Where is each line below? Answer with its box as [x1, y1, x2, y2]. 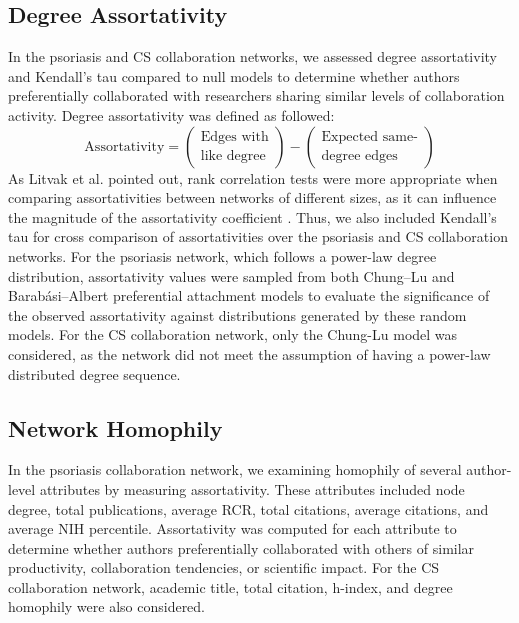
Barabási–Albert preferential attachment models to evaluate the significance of [8, 285, 490, 306]
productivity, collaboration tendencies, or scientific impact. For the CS [8, 557, 440, 578]
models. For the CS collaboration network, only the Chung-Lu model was [8, 324, 458, 345]
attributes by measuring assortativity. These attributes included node [39, 478, 465, 499]
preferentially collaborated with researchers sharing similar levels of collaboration [8, 85, 505, 106]
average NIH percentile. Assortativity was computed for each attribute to [8, 518, 457, 539]
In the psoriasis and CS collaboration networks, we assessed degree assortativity [8, 46, 497, 67]
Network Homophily [8, 412, 223, 443]
